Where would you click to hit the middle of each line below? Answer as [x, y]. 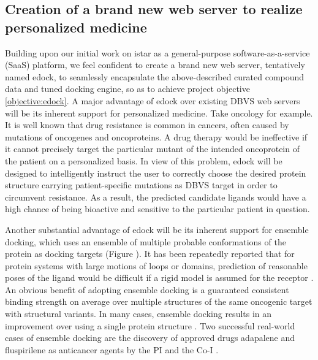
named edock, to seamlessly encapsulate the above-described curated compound [155, 76]
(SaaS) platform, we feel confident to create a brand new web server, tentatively [155, 65]
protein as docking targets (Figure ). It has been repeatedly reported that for [150, 254]
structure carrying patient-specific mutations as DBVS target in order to [141, 185]
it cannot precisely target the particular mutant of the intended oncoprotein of [152, 149]
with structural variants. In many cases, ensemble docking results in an [138, 314]
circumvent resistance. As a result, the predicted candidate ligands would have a [156, 197]
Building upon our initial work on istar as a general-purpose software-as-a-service [157, 52]
